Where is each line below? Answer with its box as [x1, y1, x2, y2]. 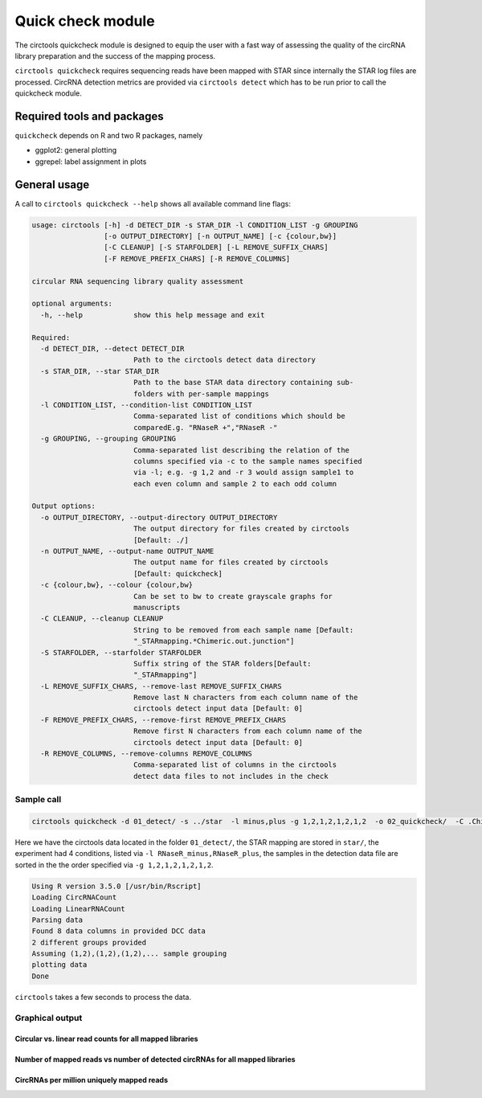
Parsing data [31, 915, 84, 924]
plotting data [31, 961, 88, 969]
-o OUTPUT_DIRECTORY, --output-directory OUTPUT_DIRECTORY [40, 513, 278, 522]
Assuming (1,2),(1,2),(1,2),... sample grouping [31, 949, 227, 958]
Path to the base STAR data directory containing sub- [133, 378, 354, 387]
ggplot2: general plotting [35, 145, 117, 155]
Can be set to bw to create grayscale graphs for [133, 592, 333, 600]
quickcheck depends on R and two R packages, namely [14, 131, 203, 141]
